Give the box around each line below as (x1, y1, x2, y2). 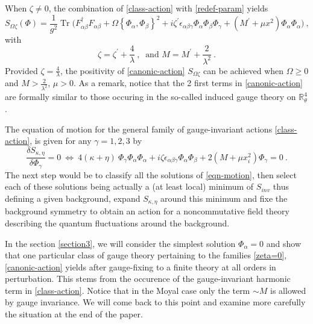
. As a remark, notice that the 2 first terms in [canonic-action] (73, 76, 303, 89)
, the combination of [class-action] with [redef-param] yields (48, 2, 268, 14)
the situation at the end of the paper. (5, 308, 143, 320)
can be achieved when (203, 64, 284, 76)
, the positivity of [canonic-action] (60, 64, 185, 76)
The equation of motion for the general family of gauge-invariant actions (5, 122, 273, 135)
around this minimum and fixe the (160, 192, 288, 204)
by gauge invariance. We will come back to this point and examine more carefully (5, 296, 306, 308)
